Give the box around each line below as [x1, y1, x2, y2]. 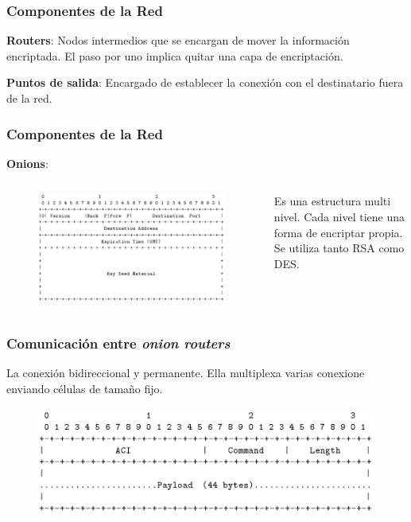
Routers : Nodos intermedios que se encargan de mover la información [6, 32, 350, 49]
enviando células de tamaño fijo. [6, 380, 163, 397]
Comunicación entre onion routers [6, 333, 231, 353]
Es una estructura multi [273, 193, 391, 209]
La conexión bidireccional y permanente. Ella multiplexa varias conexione [6, 364, 365, 381]
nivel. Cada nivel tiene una [273, 208, 405, 224]
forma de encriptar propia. [273, 224, 403, 240]
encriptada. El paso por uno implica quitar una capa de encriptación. [6, 47, 343, 64]
